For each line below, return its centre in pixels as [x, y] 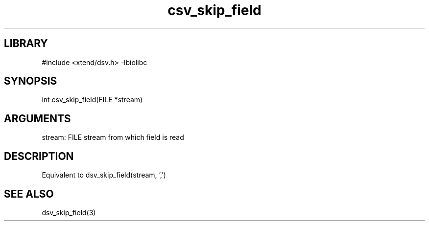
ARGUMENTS [37, 118]
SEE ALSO [29, 194]
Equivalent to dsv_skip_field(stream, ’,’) [104, 175]
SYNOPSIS [31, 81]
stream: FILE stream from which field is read [113, 137]
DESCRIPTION [39, 156]
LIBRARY [26, 44]
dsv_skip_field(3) [69, 212]
